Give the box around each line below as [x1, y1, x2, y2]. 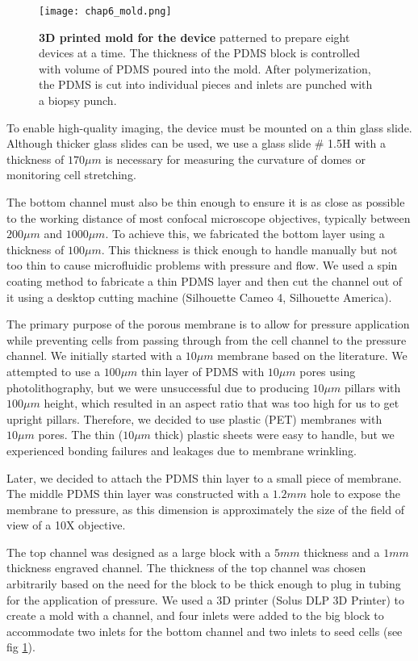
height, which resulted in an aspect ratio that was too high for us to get [44, 395, 399, 412]
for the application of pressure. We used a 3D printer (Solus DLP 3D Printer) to [6, 591, 404, 608]
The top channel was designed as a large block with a [6, 543, 271, 560]
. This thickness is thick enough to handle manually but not [101, 241, 398, 257]
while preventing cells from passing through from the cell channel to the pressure [6, 331, 407, 348]
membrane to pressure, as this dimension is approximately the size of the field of [6, 500, 404, 517]
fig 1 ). [6, 638, 36, 655]
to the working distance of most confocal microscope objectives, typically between [6, 209, 411, 226]
